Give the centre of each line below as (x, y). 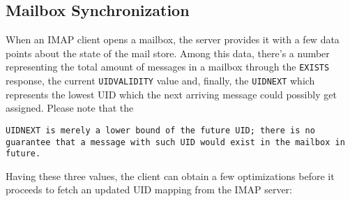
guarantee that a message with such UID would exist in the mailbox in (175, 142)
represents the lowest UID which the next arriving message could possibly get (171, 94)
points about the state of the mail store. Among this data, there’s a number (168, 53)
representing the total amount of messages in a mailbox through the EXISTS (168, 67)
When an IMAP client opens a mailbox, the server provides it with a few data (173, 39)
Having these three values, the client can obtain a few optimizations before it (170, 176)
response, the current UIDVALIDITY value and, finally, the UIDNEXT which (160, 81)
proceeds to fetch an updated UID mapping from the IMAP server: (149, 189)
